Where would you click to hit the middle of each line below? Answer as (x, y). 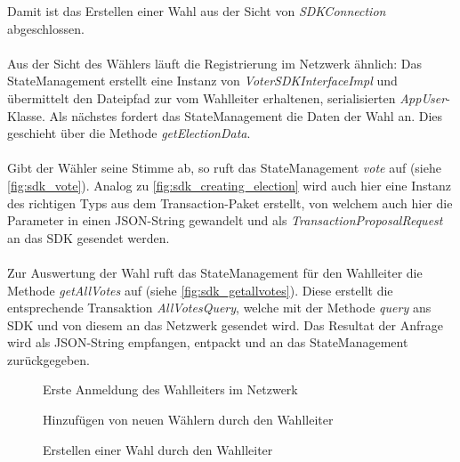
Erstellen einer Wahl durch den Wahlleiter (158, 449)
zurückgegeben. (48, 359)
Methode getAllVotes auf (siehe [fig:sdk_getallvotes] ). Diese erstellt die (200, 290)
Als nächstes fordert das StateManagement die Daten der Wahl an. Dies (246, 115)
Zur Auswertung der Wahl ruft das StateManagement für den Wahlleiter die (215, 272)
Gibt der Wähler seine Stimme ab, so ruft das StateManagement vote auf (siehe (224, 168)
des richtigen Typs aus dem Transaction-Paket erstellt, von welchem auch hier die (230, 203)
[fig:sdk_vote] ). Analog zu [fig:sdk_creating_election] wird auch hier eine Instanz (229, 185)
